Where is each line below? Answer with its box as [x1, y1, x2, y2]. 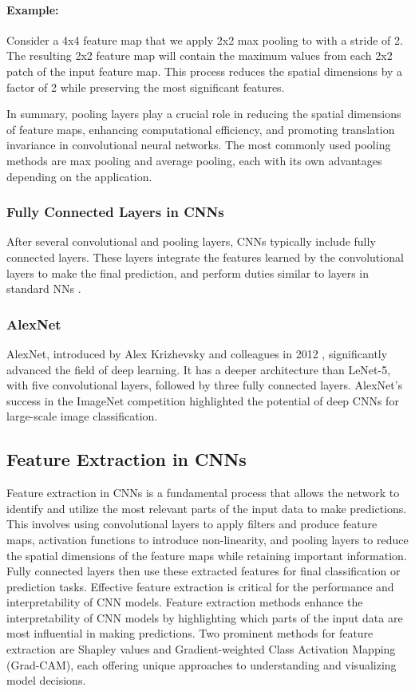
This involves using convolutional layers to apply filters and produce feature [6, 515, 377, 532]
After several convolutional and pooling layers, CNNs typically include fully [6, 233, 376, 250]
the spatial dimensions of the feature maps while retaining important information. [6, 547, 407, 563]
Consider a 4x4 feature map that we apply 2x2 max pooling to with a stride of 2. [6, 31, 403, 48]
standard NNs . [6, 280, 81, 297]
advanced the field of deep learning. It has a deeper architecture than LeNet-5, [6, 361, 391, 377]
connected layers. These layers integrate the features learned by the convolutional [6, 248, 404, 265]
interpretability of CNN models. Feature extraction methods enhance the [6, 594, 363, 610]
